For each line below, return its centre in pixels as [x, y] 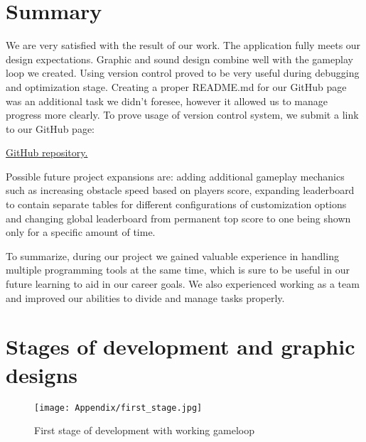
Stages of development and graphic [181, 346]
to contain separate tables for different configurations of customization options [176, 204]
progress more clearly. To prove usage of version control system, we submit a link [182, 115]
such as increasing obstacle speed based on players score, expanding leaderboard [180, 190]
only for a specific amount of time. [81, 232]
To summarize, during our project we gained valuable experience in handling [172, 255]
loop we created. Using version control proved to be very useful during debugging [183, 73]
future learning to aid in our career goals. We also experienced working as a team [183, 284]
